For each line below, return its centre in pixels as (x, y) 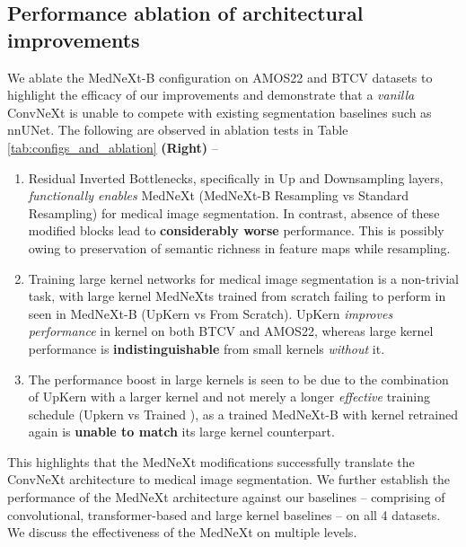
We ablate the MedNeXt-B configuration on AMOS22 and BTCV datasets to (220, 77)
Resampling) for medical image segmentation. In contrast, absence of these (234, 212)
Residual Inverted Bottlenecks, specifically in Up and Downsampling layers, (236, 177)
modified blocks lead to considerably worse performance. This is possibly (236, 230)
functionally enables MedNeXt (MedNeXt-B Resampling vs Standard (219, 195)
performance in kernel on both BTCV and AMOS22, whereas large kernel (231, 331)
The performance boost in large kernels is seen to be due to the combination (238, 379)
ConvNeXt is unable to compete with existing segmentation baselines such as (220, 112)
